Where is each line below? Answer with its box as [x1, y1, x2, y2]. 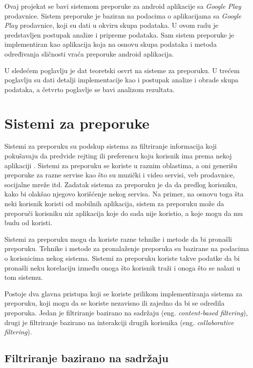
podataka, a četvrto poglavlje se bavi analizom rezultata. [4, 84, 175, 94]
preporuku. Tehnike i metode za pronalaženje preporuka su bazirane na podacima [4, 243, 249, 253]
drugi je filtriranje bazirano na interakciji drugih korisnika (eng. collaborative [4, 317, 234, 327]
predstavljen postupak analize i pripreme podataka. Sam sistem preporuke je [4, 29, 234, 39]
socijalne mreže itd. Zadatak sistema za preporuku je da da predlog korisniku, [4, 179, 237, 189]
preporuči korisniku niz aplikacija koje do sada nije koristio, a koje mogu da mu [4, 208, 243, 218]
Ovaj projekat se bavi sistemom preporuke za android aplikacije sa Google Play [4, 1, 241, 11]
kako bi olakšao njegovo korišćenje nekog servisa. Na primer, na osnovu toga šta [4, 189, 244, 199]
